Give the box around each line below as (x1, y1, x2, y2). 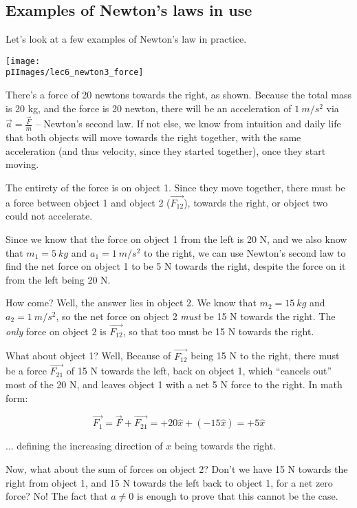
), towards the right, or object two (184, 195, 328, 209)
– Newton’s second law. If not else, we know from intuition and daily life (35, 116, 341, 131)
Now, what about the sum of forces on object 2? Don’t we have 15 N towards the (6, 461, 348, 476)
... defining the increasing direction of (6, 438, 163, 453)
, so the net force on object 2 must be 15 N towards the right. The (56, 308, 336, 323)
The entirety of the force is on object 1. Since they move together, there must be (6, 180, 345, 194)
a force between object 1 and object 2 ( (6, 195, 171, 209)
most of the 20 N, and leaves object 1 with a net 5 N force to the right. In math (6, 377, 343, 391)
